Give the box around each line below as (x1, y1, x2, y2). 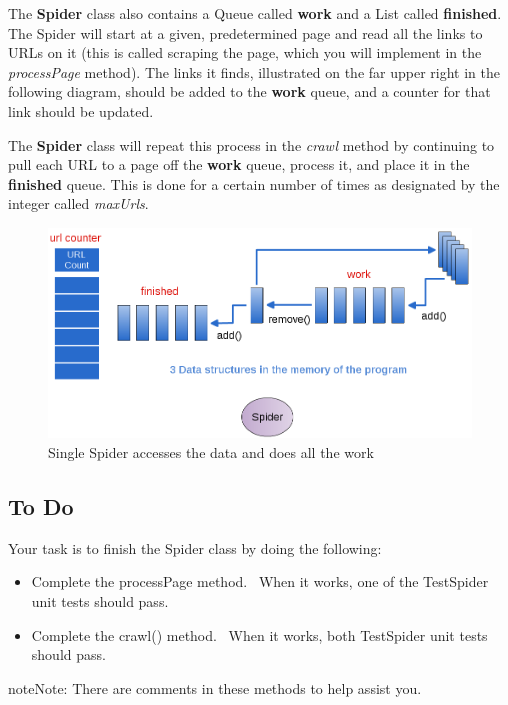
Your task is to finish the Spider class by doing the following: (8, 537, 382, 558)
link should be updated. (8, 100, 154, 121)
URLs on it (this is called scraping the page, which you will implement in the (8, 42, 482, 63)
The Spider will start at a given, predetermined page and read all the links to (8, 22, 483, 43)
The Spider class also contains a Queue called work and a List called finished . (8, 3, 502, 23)
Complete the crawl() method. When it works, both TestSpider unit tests (31, 624, 488, 645)
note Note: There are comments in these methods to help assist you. (8, 677, 422, 698)
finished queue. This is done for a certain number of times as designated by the (8, 173, 500, 194)
